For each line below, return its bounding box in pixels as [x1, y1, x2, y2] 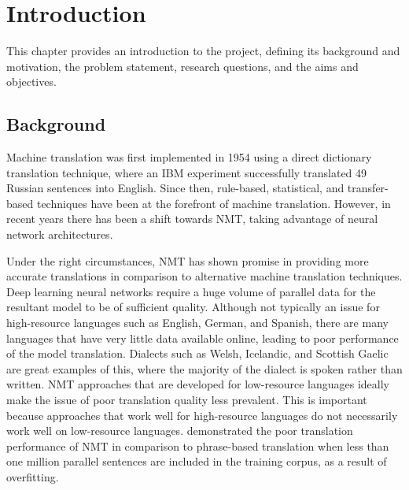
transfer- [347, 180, 389, 196]
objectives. [6, 73, 57, 90]
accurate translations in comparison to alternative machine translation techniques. [6, 268, 403, 284]
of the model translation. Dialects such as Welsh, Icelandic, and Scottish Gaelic [6, 345, 389, 362]
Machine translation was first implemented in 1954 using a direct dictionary [6, 149, 372, 165]
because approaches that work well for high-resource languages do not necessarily [6, 406, 398, 423]
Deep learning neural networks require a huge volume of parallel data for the [6, 283, 376, 299]
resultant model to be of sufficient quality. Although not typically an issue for [6, 299, 380, 315]
